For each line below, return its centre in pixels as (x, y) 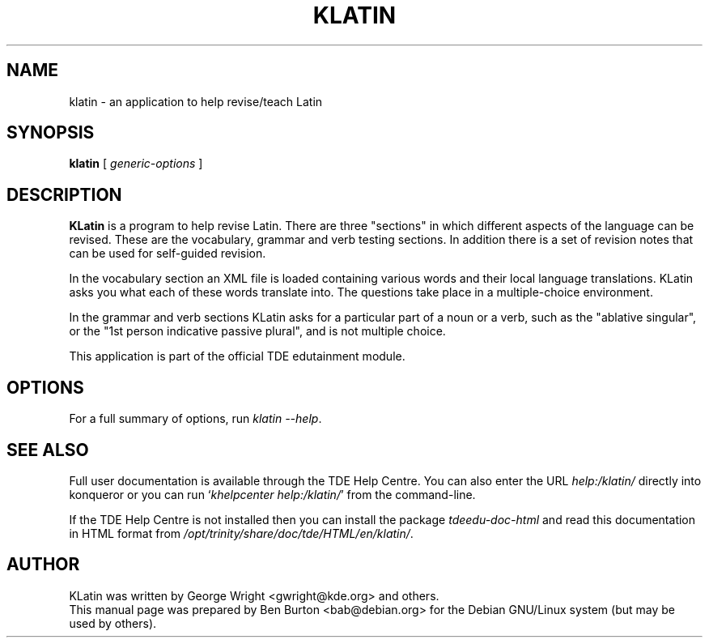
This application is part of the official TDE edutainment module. (237, 356)
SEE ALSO (48, 450)
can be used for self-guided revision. (168, 254)
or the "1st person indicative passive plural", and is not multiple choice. (257, 331)
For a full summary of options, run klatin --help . (195, 419)
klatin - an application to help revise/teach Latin (196, 101)
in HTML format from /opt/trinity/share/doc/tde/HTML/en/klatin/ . (241, 533)
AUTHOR (43, 565)
